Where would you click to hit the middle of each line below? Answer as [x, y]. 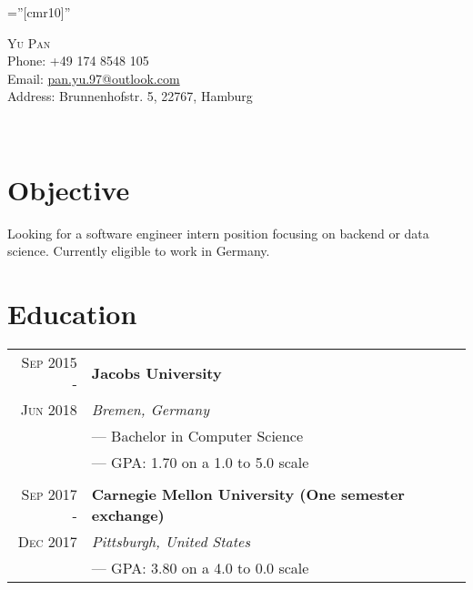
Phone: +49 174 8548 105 [78, 61]
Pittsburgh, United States [171, 541]
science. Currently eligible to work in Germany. [139, 251]
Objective [69, 189]
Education [72, 314]
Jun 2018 [49, 409]
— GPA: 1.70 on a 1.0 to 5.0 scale [200, 462]
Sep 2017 [49, 494]
